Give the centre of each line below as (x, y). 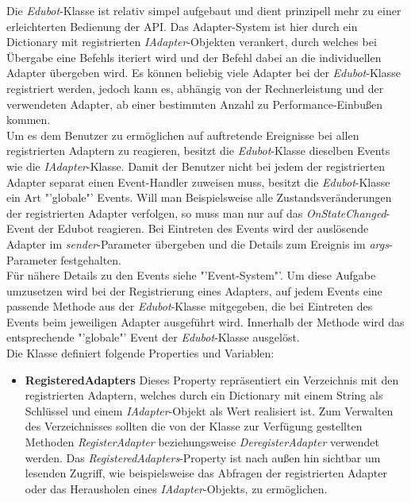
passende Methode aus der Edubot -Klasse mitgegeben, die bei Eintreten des (190, 306)
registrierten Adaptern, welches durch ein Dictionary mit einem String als (204, 395)
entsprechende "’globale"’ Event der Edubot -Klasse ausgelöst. (153, 337)
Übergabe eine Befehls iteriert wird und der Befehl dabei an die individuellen (194, 57)
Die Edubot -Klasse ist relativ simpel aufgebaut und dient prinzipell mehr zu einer (204, 10)
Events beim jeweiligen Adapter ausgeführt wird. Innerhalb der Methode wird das (205, 321)
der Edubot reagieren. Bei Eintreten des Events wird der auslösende (204, 228)
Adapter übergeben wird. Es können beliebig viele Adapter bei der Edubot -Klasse (204, 73)
